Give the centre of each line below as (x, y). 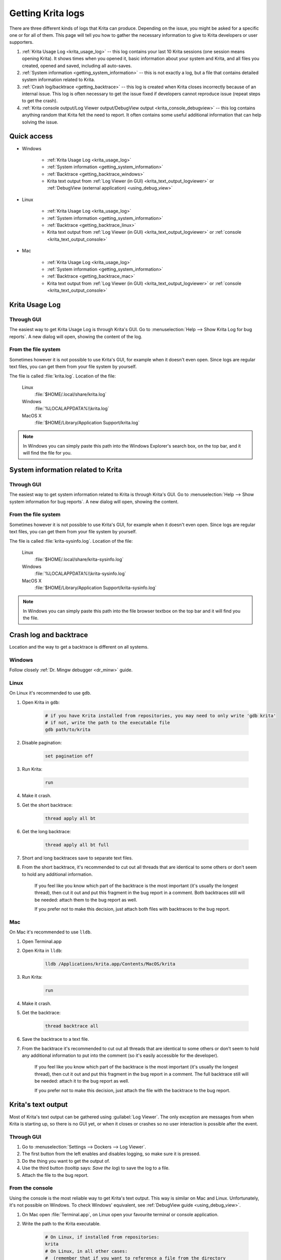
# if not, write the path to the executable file (108, 723)
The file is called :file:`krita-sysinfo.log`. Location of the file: (71, 541)
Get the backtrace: (41, 1013)
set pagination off (69, 756)
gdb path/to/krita (68, 730)
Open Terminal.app (42, 941)
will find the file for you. (47, 453)
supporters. (21, 42)
